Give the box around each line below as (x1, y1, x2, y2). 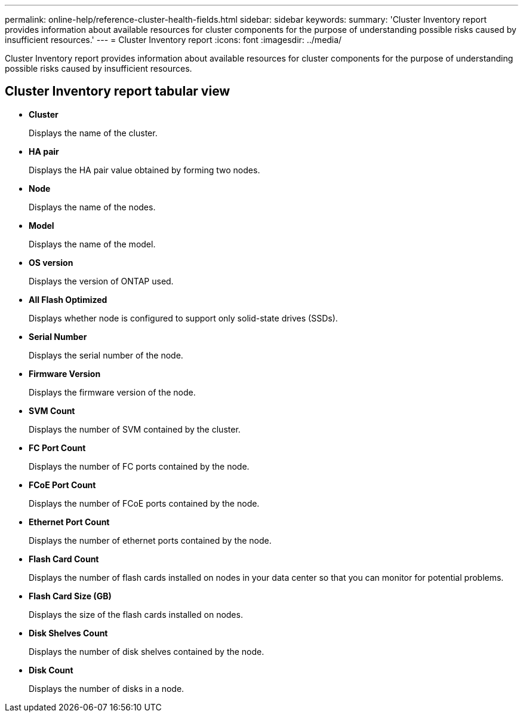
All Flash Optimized (29, 294, 107, 305)
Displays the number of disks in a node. (29, 683, 184, 694)
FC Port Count (29, 442, 86, 453)
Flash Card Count (29, 553, 99, 564)
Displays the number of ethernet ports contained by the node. (29, 535, 272, 546)
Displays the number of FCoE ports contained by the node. (29, 498, 260, 508)
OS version (29, 257, 73, 268)
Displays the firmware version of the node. (29, 387, 196, 397)
